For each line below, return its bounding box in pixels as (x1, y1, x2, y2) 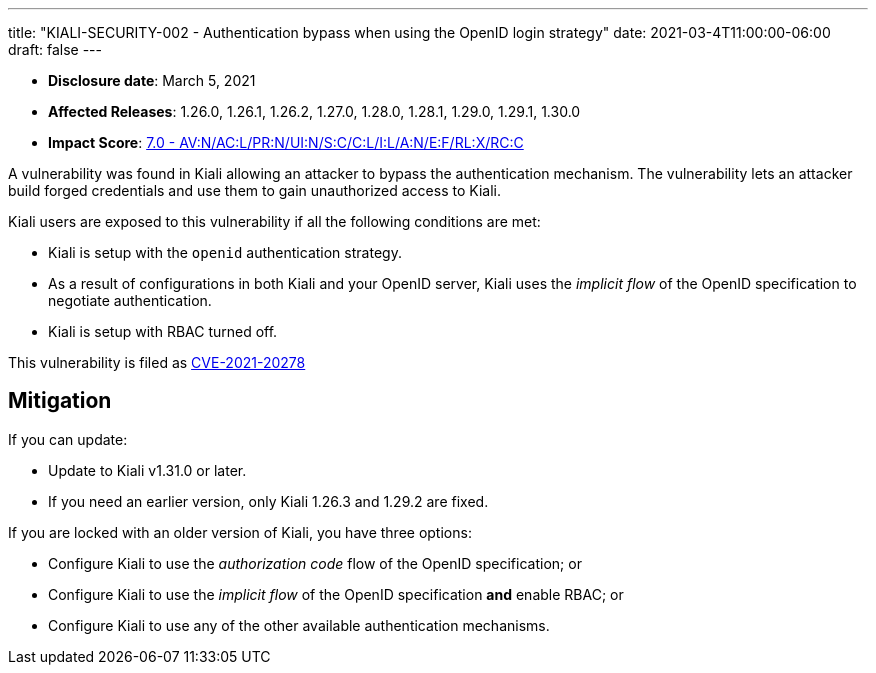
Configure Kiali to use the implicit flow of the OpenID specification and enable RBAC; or (48, 585, 624, 603)
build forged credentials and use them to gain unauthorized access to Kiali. (8, 182, 501, 199)
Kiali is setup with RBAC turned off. (48, 323, 278, 340)
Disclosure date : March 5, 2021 (48, 72, 256, 89)
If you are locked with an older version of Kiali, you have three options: (8, 523, 472, 541)
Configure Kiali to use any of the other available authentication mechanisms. (48, 616, 550, 634)
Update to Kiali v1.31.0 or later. (48, 461, 247, 479)
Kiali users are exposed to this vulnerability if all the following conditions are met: (8, 213, 541, 230)
